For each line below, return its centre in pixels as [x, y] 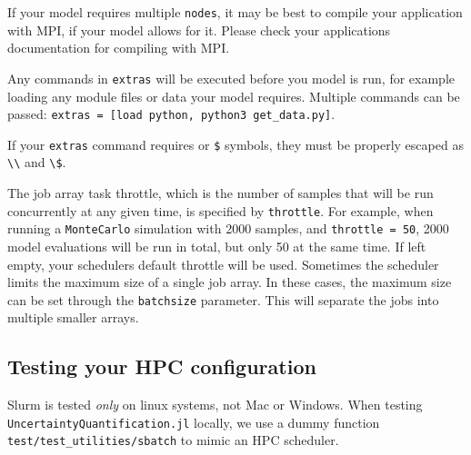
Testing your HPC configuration [162, 366]
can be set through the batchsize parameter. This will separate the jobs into [223, 299]
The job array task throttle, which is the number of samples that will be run [220, 193]
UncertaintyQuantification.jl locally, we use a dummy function [194, 422]
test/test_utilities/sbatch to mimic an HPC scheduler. [173, 440]
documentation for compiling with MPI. [119, 48]
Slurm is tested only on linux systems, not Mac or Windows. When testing [215, 405]
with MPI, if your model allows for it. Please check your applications [199, 30]
